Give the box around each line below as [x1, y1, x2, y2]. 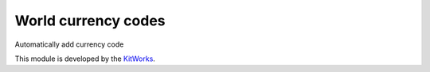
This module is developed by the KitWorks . [14, 54, 155, 63]
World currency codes [14, 12, 166, 29]
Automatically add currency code [14, 40, 124, 49]
